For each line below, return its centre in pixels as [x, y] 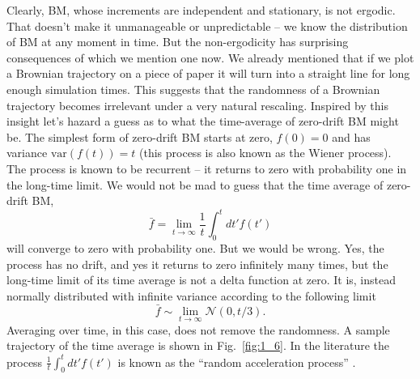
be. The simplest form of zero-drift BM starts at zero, [140, 136]
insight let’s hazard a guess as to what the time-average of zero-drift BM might [203, 121]
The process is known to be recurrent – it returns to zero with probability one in [207, 168]
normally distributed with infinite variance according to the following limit [191, 295]
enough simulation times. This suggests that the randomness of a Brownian [193, 89]
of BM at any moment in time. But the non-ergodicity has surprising [178, 42]
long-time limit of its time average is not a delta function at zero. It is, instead [202, 280]
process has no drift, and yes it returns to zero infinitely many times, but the [197, 264]
